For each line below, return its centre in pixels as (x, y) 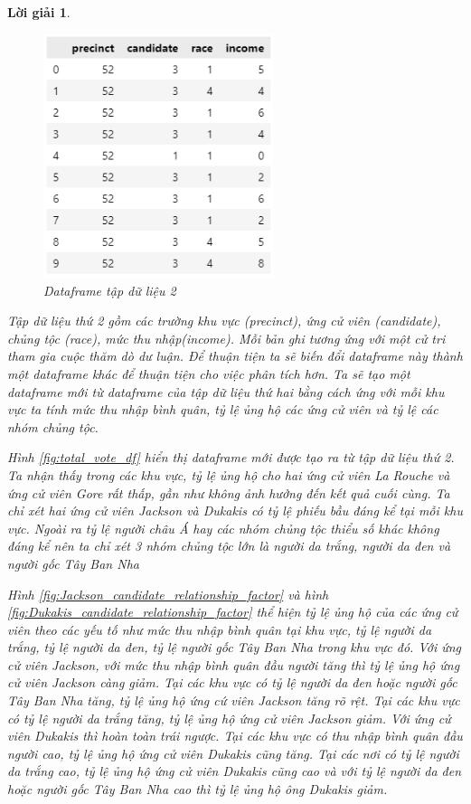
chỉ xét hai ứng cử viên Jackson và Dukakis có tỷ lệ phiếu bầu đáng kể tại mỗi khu (235, 511)
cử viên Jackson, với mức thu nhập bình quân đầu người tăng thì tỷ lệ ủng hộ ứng (234, 664)
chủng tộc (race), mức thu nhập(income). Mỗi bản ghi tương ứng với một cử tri (226, 338)
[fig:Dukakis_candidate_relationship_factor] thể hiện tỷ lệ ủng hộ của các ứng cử (233, 612)
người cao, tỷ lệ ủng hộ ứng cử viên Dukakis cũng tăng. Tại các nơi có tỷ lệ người (233, 753)
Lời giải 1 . (39, 12)
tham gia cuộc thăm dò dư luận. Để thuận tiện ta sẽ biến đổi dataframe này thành (235, 356)
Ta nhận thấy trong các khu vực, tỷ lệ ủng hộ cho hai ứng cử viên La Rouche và (229, 474)
